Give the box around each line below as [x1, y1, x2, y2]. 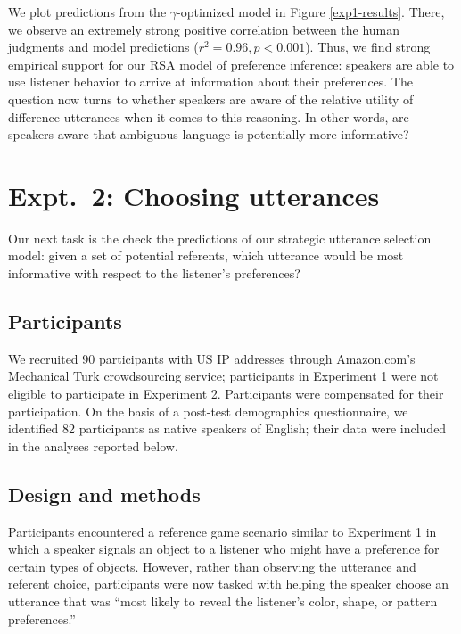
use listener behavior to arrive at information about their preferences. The [8, 72, 414, 91]
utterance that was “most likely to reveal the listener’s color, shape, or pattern [8, 592, 438, 610]
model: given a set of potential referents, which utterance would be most [8, 246, 404, 265]
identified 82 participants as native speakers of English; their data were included [8, 419, 447, 438]
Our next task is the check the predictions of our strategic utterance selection [8, 228, 432, 247]
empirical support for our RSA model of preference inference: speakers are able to [8, 54, 455, 73]
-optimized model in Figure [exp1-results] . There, [177, 3, 445, 21]
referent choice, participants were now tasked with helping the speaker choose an [8, 574, 449, 593]
